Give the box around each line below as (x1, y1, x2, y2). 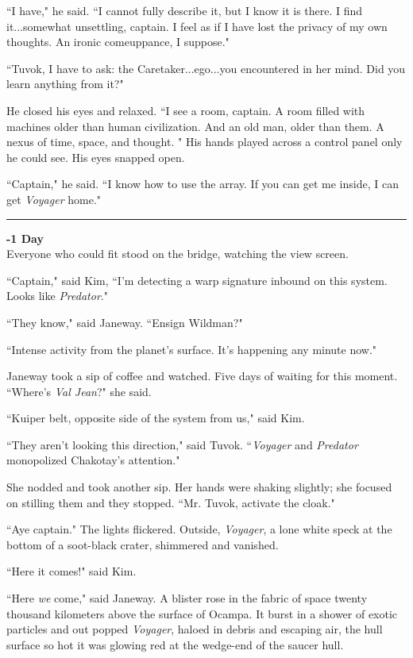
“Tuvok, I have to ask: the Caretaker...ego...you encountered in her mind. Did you (6, 60, 406, 76)
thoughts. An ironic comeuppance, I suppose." (6, 33, 230, 50)
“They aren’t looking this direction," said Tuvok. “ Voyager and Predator (6, 436, 358, 452)
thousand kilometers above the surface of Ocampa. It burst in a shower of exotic (6, 605, 398, 621)
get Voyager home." (6, 190, 102, 207)
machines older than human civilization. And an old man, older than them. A (6, 117, 384, 134)
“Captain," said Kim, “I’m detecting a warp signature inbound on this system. (6, 271, 388, 288)
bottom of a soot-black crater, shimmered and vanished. (6, 536, 279, 552)
